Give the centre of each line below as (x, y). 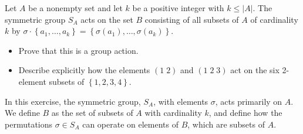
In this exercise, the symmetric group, (73, 101)
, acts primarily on (249, 101)
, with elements (181, 101)
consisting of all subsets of (192, 19)
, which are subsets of (226, 124)
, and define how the (245, 113)
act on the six (255, 70)
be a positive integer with (178, 8)
